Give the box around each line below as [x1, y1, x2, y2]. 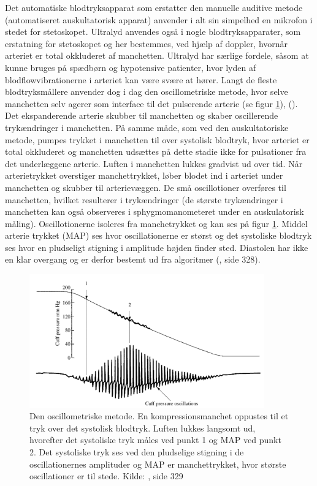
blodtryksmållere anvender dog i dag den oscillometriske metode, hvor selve [5, 85, 288, 98]
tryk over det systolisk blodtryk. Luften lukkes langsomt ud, [29, 421, 256, 434]
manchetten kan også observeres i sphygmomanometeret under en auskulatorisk [5, 205, 304, 218]
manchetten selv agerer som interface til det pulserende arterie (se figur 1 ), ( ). [5, 97, 298, 110]
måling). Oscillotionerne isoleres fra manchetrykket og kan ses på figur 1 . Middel [5, 217, 308, 230]
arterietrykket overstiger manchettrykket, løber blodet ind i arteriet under [5, 169, 283, 182]
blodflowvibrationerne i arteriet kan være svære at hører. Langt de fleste [5, 73, 277, 86]
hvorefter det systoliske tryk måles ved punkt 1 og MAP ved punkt [29, 433, 281, 446]
